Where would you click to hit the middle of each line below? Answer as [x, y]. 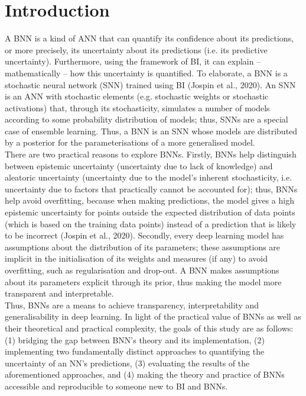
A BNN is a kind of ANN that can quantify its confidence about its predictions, [149, 38]
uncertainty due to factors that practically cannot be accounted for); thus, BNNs [151, 189]
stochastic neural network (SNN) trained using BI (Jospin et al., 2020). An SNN [150, 84]
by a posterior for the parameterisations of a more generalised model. [130, 142]
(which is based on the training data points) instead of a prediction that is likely [151, 223]
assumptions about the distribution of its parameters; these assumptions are [143, 247]
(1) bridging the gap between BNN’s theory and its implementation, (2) [135, 339]
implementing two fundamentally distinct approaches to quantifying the [135, 351]
